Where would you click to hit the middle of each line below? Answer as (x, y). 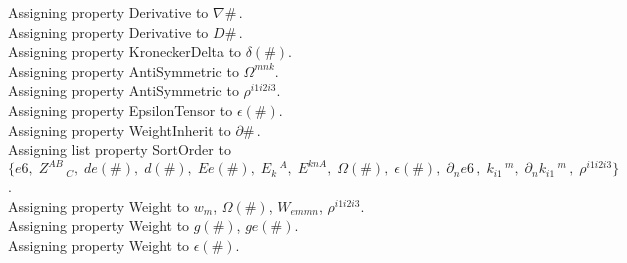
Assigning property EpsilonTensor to (120, 109)
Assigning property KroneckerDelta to (125, 51)
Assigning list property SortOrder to (119, 149)
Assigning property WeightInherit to (119, 129)
